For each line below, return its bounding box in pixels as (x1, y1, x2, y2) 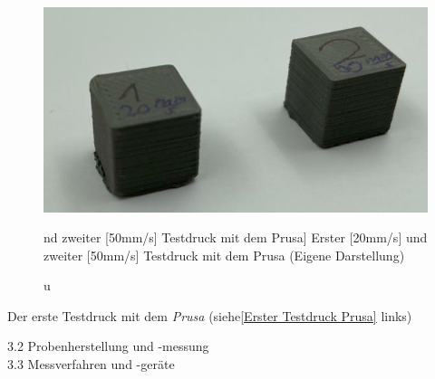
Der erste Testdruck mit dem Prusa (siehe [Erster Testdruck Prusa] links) (7, 306, 412, 325)
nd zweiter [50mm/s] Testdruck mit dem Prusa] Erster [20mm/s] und (43, 228, 428, 247)
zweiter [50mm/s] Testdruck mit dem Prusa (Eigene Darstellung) (43, 245, 405, 264)
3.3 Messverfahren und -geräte (7, 355, 175, 374)
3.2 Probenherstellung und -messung (7, 336, 209, 355)
